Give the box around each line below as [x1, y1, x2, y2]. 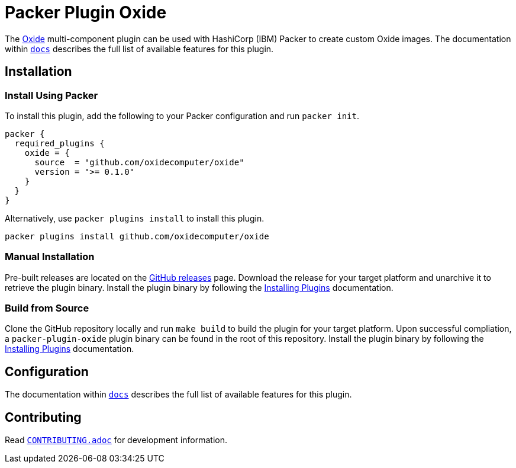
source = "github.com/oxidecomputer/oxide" [34, 157, 244, 167]
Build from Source [5, 302, 89, 315]
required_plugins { [14, 138, 105, 148]
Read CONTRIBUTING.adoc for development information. [5, 435, 227, 445]
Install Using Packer [5, 89, 98, 101]
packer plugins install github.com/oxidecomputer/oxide [5, 231, 269, 241]
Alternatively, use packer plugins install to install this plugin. [5, 213, 265, 223]
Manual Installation [5, 251, 95, 263]
